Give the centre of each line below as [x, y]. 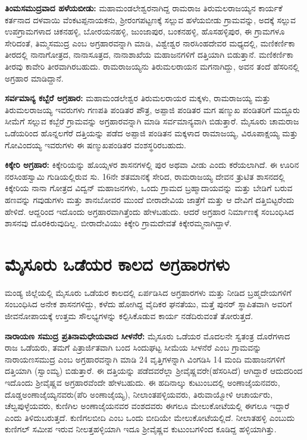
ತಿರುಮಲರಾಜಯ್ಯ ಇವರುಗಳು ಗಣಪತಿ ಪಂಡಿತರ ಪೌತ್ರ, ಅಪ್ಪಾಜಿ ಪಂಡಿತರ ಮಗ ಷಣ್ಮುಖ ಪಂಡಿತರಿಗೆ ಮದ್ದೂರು [153, 109]
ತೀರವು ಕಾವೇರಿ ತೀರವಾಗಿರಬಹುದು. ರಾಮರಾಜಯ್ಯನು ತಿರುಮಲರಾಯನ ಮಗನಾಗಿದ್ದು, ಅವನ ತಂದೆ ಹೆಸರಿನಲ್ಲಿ [152, 66]
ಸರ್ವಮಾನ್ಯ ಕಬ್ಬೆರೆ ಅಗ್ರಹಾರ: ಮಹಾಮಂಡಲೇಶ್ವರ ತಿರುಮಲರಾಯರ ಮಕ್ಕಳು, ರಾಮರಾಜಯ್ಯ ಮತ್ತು [138, 98]
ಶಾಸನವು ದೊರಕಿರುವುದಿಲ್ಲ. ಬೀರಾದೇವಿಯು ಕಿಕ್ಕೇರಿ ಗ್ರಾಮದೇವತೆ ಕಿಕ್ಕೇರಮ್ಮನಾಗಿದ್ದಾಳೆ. [118, 223]
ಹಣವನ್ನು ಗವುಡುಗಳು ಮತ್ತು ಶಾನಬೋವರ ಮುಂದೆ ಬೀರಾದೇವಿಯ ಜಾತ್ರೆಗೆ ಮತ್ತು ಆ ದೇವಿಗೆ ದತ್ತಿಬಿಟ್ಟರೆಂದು [150, 199]
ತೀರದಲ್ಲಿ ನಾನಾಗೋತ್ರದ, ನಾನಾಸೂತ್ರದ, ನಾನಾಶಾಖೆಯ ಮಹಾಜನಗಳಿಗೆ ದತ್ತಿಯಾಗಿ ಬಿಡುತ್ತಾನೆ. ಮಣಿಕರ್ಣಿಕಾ [149, 54]
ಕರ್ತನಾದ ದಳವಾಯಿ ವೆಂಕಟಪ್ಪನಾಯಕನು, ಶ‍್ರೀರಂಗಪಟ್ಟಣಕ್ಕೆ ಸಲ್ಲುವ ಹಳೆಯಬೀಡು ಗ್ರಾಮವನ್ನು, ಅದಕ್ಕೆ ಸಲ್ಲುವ [151, 19]
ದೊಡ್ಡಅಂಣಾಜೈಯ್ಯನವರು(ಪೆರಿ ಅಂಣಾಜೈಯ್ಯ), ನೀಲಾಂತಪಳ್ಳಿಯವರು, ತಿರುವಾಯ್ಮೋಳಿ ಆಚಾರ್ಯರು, [139, 394]
